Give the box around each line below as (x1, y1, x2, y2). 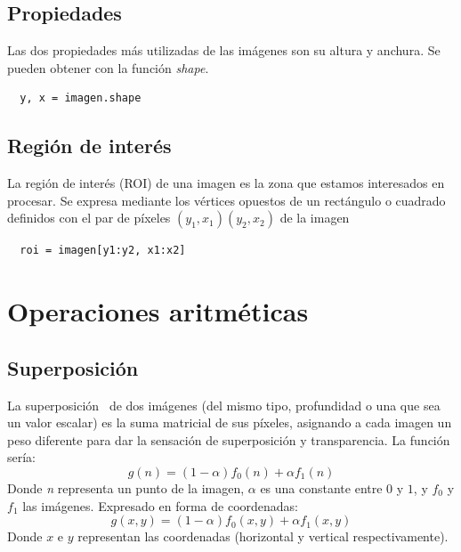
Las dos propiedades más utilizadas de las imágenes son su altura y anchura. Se (7, 41, 441, 60)
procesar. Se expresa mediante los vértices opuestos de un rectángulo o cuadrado (7, 191, 446, 209)
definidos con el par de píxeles (7, 208, 171, 227)
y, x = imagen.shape (20, 92, 142, 105)
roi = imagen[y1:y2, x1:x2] (20, 244, 186, 257)
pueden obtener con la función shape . (7, 58, 209, 77)
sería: (7, 448, 36, 467)
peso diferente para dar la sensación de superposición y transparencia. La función (7, 430, 450, 449)
